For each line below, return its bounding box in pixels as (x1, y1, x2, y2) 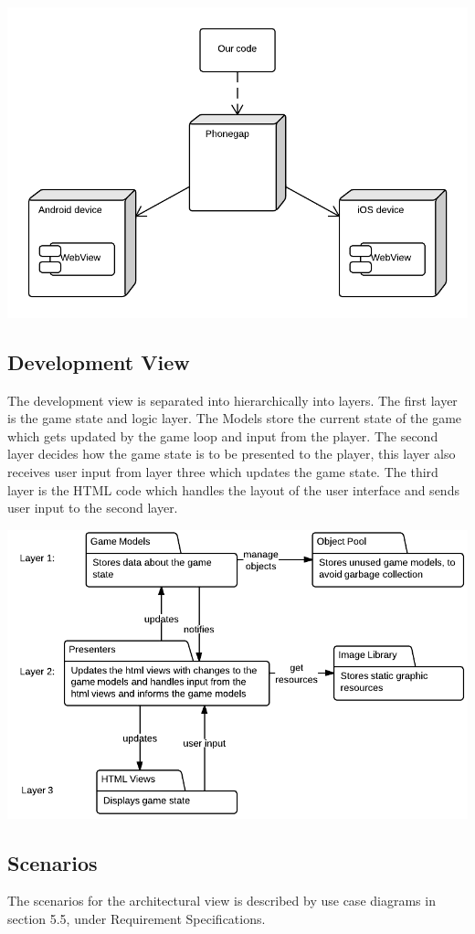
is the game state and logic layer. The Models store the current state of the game (7, 409, 462, 428)
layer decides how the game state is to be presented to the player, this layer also (7, 444, 456, 463)
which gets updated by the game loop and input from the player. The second (7, 426, 438, 445)
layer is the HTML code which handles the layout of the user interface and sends (7, 480, 459, 499)
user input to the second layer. (7, 498, 178, 517)
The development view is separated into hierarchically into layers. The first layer (7, 390, 458, 409)
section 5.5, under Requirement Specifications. (7, 908, 266, 928)
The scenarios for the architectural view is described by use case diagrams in (7, 891, 436, 910)
